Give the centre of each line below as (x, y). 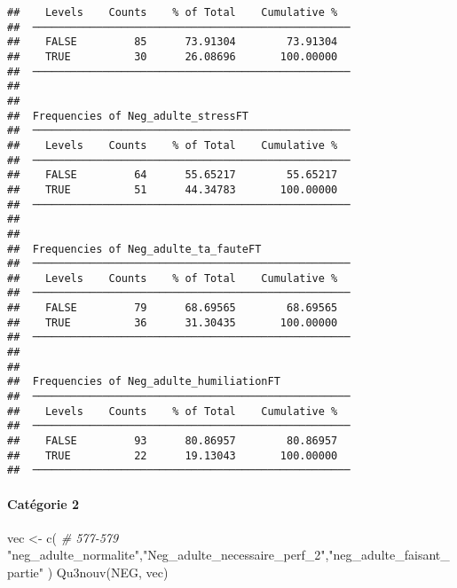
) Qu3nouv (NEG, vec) (108, 572)
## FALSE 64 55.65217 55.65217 (173, 175)
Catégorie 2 (43, 503)
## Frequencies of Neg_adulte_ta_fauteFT (134, 249)
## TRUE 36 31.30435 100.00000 (173, 322)
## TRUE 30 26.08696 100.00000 (173, 56)
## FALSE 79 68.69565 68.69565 (173, 308)
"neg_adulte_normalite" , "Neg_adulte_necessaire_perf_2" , (168, 555)
